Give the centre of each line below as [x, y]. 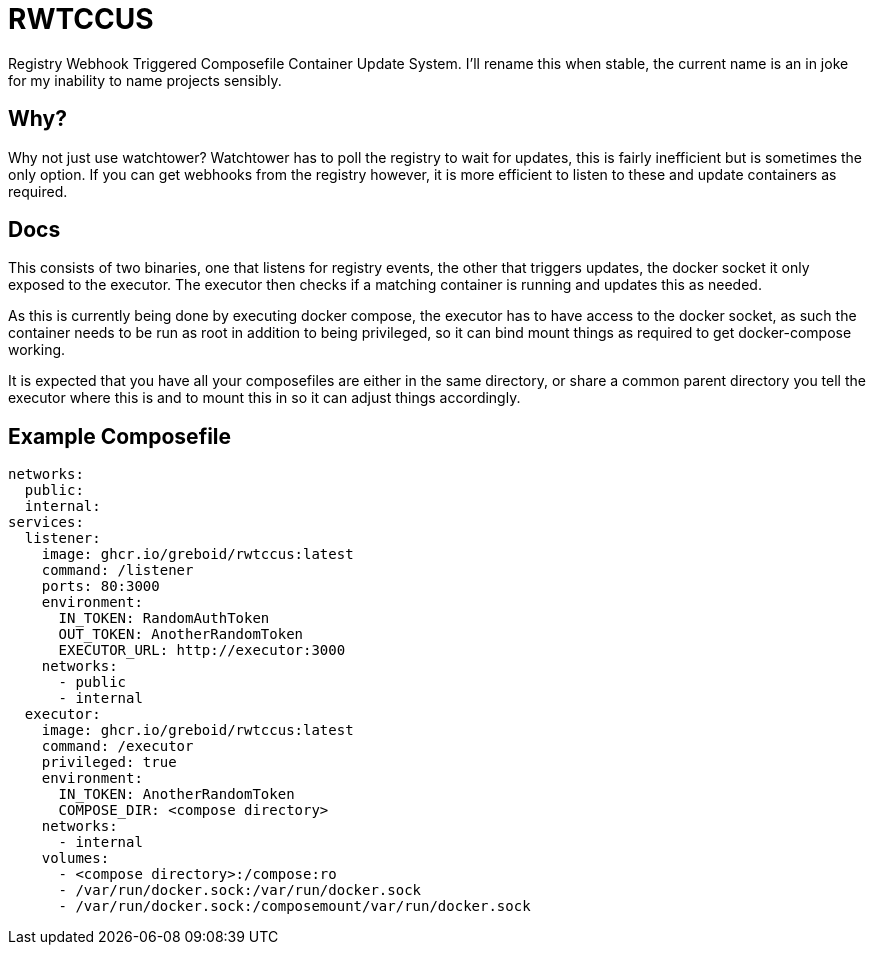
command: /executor [117, 746]
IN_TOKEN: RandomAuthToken [164, 618]
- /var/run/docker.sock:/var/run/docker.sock [240, 890]
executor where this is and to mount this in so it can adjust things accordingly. [264, 398]
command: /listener [117, 570]
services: [46, 522]
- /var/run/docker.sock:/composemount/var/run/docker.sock [294, 906]
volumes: [75, 858]
